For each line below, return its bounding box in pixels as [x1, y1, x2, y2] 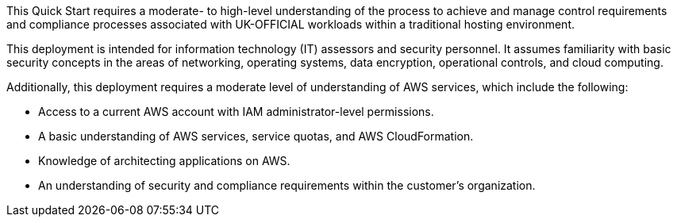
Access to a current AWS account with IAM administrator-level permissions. [38, 105, 434, 118]
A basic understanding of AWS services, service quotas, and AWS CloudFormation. [38, 129, 474, 143]
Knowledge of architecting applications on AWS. [38, 154, 290, 167]
